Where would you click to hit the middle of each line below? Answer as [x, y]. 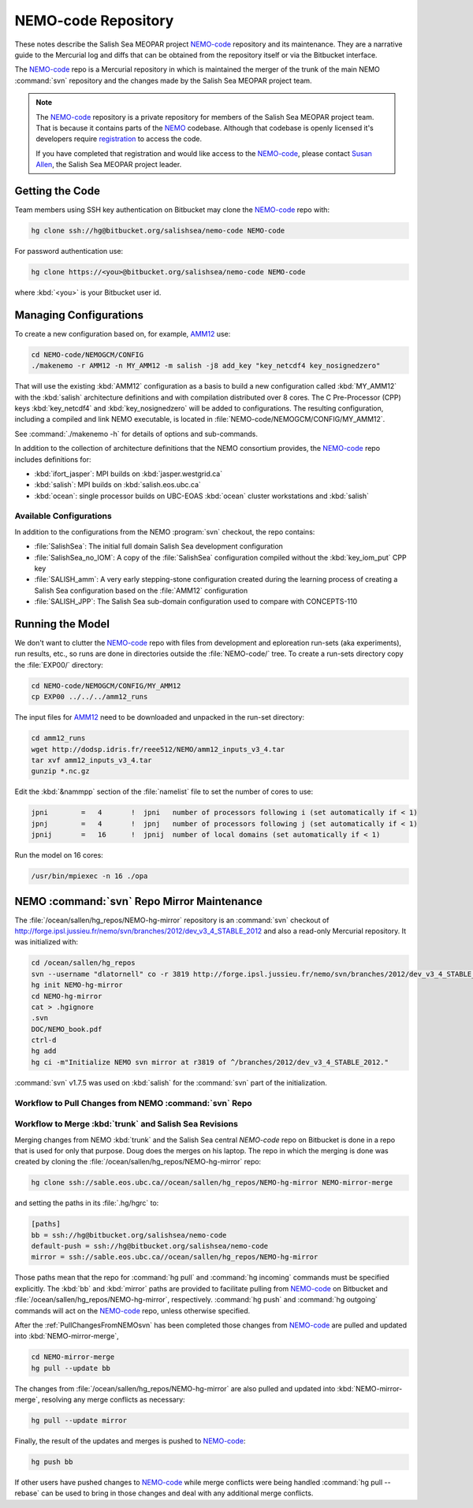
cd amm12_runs [58, 738]
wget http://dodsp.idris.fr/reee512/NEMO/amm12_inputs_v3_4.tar [158, 749]
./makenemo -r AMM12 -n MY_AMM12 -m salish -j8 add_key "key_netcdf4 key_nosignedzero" [206, 366]
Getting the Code [57, 190]
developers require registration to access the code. [119, 139]
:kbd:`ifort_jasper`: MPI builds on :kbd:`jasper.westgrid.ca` [128, 474]
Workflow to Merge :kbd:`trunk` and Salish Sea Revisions [126, 1124]
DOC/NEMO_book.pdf [67, 1029]
